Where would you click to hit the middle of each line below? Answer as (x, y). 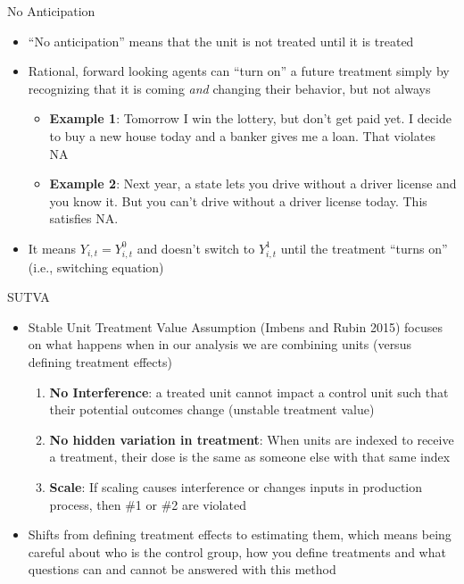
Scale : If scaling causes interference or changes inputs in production (236, 487)
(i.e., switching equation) (96, 267)
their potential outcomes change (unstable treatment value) (212, 409)
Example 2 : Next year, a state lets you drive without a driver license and (253, 184)
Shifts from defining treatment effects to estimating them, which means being (240, 534)
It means (52, 248)
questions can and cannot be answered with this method (182, 569)
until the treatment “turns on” (364, 248)
